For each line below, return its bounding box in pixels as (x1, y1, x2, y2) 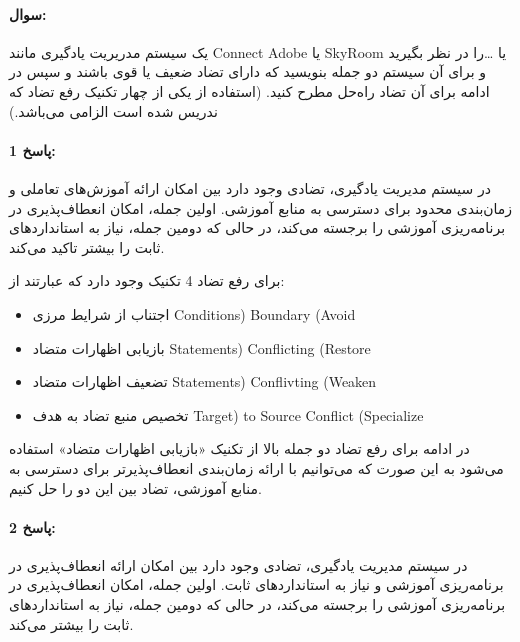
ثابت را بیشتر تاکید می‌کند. (9, 236, 165, 257)
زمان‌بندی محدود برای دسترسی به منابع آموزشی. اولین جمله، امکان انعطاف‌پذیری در (9, 197, 513, 218)
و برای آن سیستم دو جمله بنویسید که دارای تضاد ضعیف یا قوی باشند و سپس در (9, 61, 487, 82)
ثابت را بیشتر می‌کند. (9, 613, 134, 634)
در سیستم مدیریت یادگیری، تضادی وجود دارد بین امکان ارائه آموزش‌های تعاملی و (9, 177, 491, 198)
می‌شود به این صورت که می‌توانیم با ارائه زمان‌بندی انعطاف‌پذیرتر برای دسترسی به (9, 457, 504, 478)
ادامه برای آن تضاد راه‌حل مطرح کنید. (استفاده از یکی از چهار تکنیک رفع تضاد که (9, 80, 490, 101)
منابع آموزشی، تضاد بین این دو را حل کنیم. (9, 477, 262, 498)
